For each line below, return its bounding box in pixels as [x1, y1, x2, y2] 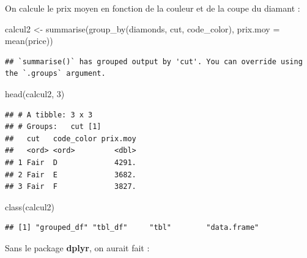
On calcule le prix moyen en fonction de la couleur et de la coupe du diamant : [5, 2, 300, 14]
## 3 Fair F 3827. [5, 182, 136, 191]
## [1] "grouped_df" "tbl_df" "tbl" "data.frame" [5, 223, 259, 232]
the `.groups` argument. [5, 69, 106, 78]
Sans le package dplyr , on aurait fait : [5, 241, 150, 254]
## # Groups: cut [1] [5, 122, 102, 131]
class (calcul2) [5, 200, 55, 213]
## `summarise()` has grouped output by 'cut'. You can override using [5, 57, 303, 66]
